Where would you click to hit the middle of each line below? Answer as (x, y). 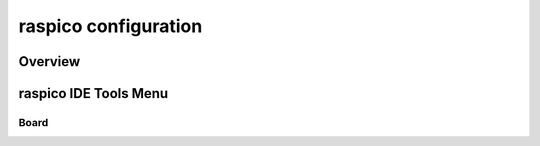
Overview (49, 61)
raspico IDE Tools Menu (93, 93)
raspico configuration (110, 26)
